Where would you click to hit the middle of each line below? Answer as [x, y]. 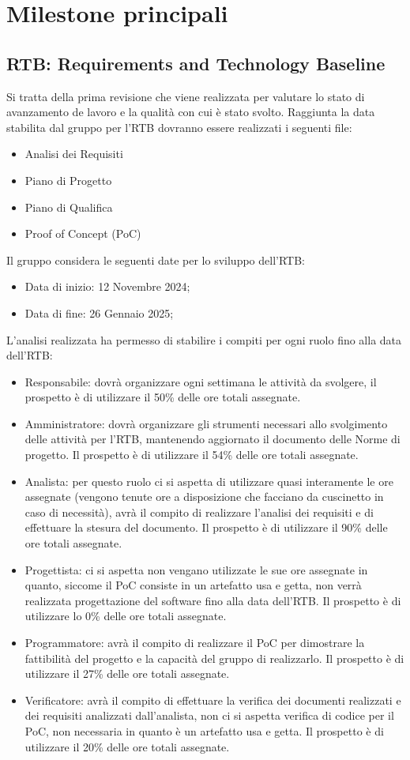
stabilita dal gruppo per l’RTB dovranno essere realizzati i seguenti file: [179, 127]
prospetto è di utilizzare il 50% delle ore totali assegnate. [163, 397]
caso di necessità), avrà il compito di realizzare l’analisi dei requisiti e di [199, 512]
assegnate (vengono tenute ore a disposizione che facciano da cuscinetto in [204, 497]
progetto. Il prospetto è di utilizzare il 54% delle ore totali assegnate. [192, 455]
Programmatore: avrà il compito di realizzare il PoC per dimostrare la [195, 643]
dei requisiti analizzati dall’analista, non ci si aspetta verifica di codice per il [209, 715]
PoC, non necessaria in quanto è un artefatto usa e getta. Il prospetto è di [204, 730]
